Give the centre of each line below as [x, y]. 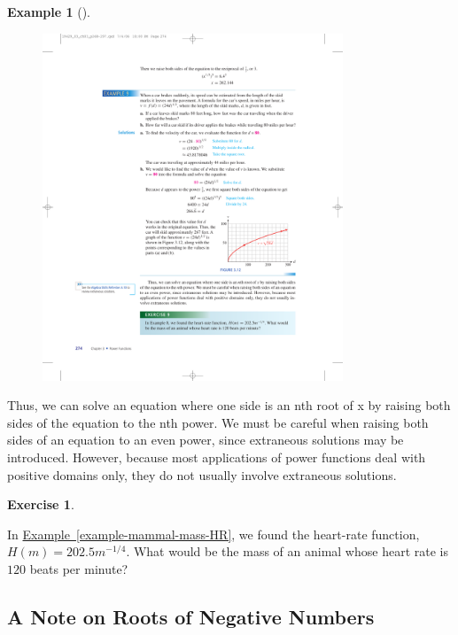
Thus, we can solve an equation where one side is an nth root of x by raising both [229, 405]
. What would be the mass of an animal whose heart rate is [287, 551]
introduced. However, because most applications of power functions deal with [217, 457]
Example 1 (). [49, 12]
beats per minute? [79, 568]
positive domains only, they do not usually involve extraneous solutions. [202, 474]
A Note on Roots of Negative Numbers [191, 616]
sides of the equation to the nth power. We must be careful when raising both [218, 422]
